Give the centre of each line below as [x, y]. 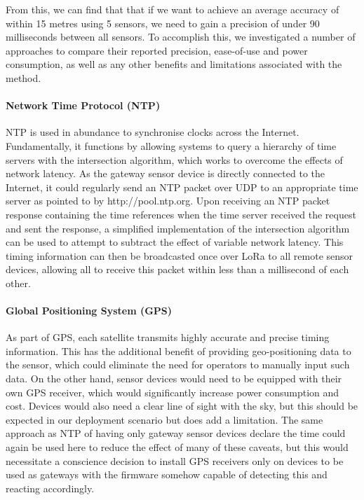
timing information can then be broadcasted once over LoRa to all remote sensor [180, 255]
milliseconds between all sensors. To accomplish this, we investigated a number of [181, 37]
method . [23, 77]
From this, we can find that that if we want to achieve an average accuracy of [173, 9]
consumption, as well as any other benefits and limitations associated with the [174, 64]
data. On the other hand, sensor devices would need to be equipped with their [174, 379]
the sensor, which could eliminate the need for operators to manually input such [178, 364]
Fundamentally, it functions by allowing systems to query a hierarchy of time [171, 145]
